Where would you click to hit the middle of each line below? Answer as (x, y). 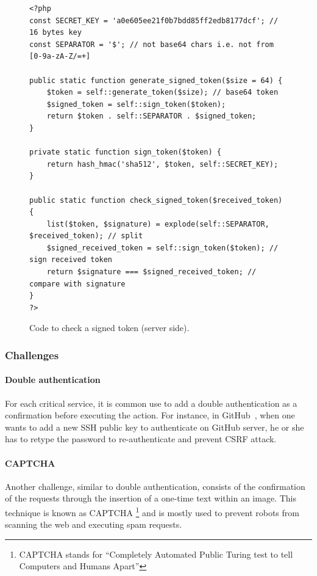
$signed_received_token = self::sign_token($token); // (162, 248)
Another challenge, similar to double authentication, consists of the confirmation (155, 486)
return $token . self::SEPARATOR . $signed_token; (151, 116)
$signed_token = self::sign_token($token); (136, 104)
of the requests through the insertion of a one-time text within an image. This (151, 498)
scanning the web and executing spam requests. (94, 524)
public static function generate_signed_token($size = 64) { (156, 80)
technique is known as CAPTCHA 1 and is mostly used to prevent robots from (152, 512)
